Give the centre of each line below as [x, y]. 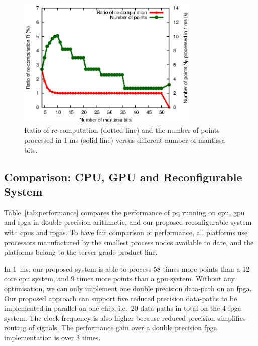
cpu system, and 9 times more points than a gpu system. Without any [127, 278]
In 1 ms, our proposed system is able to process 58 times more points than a [122, 268]
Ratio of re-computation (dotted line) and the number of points [122, 130]
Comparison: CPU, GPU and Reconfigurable [123, 177]
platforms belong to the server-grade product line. [81, 252]
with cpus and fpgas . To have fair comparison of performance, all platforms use [126, 232]
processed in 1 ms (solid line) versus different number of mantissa [125, 140]
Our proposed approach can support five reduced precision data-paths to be [121, 298]
